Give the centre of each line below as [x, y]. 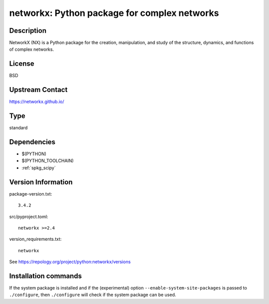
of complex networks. [32, 49]
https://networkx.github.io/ [37, 101]
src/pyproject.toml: [29, 216]
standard [18, 128]
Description [28, 31]
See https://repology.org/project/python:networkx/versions [70, 262]
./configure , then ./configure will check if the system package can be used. [93, 295]
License [22, 64]
